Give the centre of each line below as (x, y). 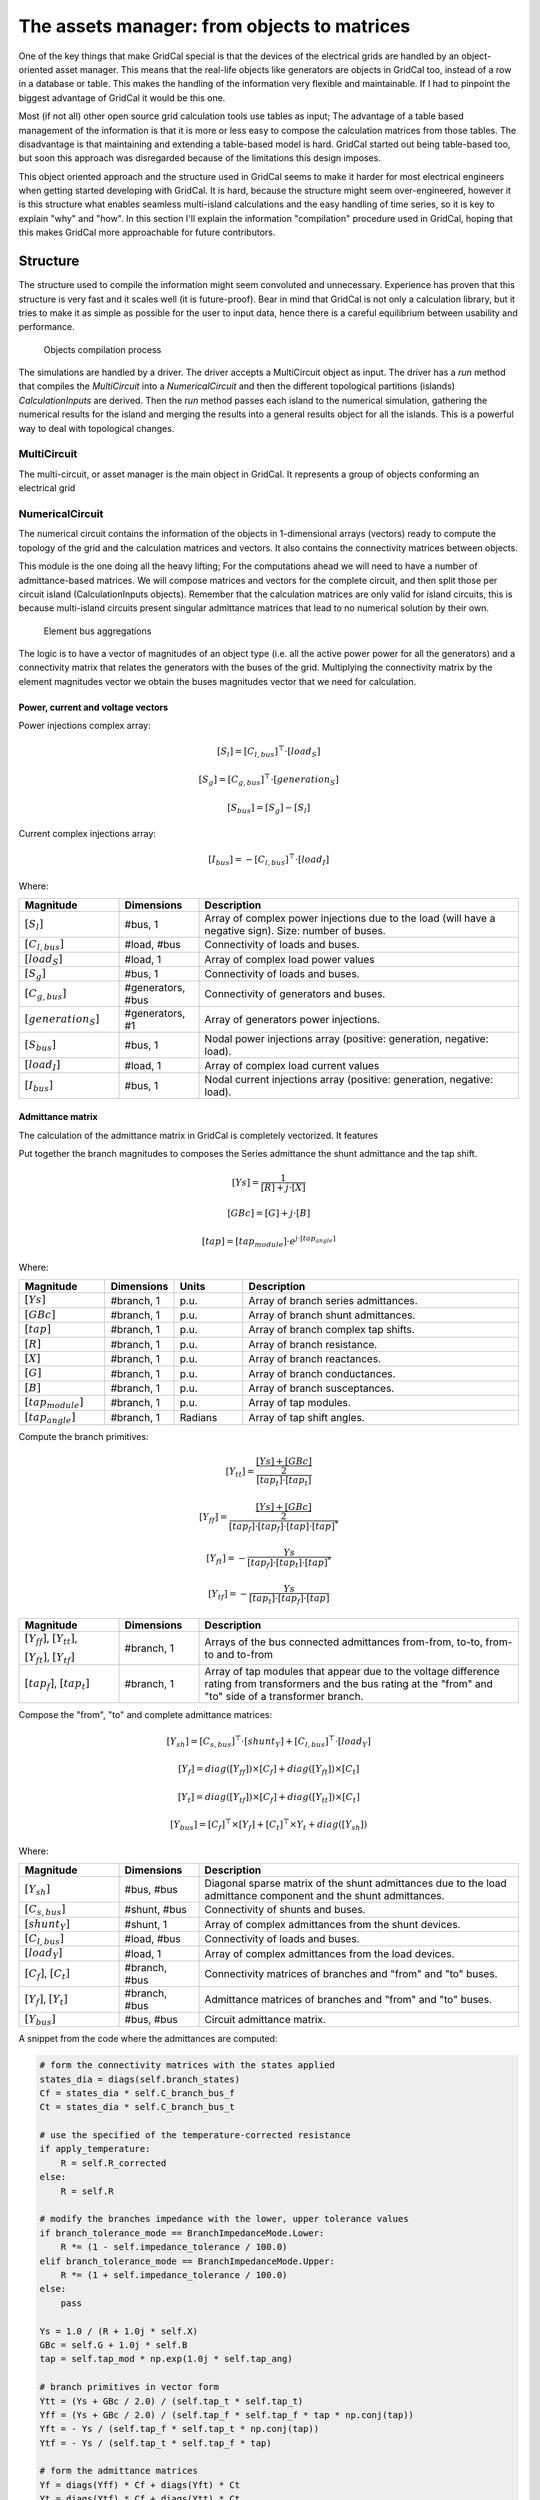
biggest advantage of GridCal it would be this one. (122, 97)
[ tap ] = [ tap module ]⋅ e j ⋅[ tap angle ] (268, 1241)
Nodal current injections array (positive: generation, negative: (349, 1079)
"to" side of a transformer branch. (284, 1697)
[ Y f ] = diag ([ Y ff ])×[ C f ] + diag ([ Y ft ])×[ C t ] (269, 1770)
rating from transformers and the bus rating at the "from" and (349, 1684)
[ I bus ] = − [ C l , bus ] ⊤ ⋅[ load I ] (269, 860)
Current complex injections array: (87, 834)
